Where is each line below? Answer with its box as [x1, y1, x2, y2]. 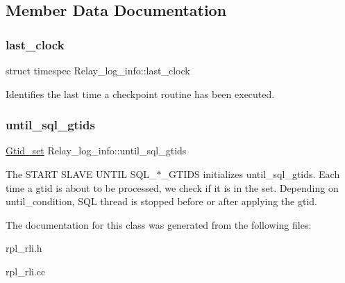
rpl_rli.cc [6, 264, 46, 278]
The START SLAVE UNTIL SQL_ [6, 167, 157, 181]
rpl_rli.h [6, 241, 42, 255]
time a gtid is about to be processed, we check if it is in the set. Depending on [6, 180, 339, 195]
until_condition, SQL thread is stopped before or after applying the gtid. [6, 194, 317, 209]
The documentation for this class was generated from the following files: [6, 217, 312, 232]
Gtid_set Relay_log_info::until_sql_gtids [6, 143, 187, 158]
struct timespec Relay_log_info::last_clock [6, 63, 190, 77]
